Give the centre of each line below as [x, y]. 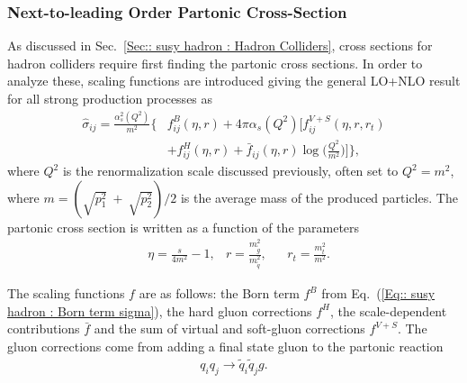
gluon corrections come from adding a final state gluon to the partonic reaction [225, 346]
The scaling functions [66, 293]
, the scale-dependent [389, 310]
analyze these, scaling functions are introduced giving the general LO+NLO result [234, 81]
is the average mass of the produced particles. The [319, 197]
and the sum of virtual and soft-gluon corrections [229, 328]
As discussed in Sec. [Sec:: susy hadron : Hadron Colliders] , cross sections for [220, 46]
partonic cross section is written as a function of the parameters [184, 227]
